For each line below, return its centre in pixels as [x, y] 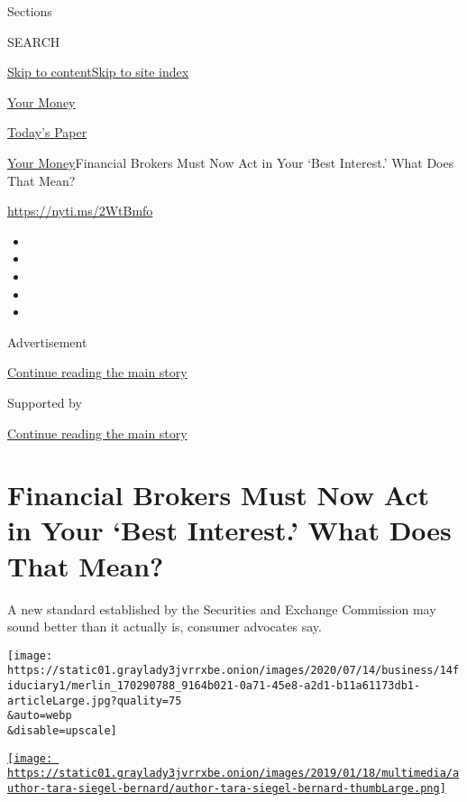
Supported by [45, 402]
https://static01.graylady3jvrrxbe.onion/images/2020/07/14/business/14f [233, 671]
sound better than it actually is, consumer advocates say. [165, 627]
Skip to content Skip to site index [98, 72]
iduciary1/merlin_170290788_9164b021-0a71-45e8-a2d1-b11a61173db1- [214, 686]
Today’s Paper [47, 132]
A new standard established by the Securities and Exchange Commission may [222, 608]
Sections [30, 11]
